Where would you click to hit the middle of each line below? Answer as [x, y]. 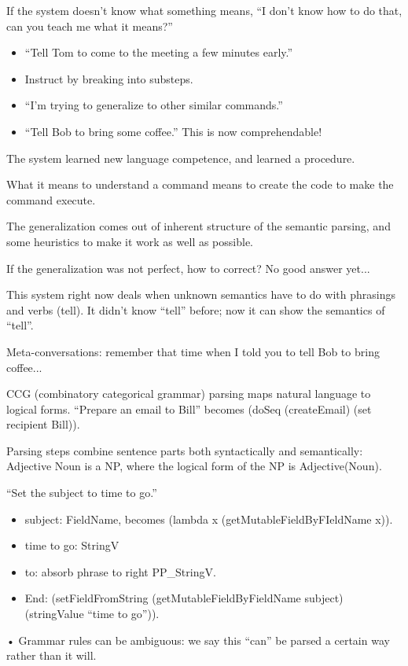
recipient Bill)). [43, 424]
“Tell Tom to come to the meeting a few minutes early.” [159, 52]
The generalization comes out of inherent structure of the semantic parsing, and [198, 226]
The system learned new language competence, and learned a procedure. [181, 158]
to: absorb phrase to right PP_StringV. [120, 571]
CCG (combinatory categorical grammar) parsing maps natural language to [189, 394]
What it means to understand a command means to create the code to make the [200, 184]
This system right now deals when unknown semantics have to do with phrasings [201, 294]
